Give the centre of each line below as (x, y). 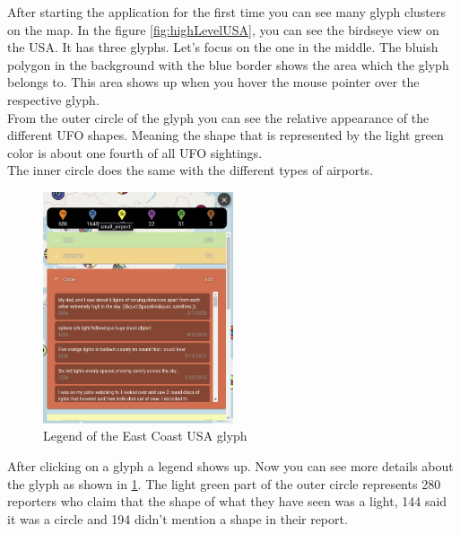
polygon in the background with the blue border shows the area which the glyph (228, 64)
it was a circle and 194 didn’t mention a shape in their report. (178, 518)
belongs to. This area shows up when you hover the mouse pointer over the (213, 82)
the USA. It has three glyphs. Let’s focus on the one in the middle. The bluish (223, 47)
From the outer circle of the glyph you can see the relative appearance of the (218, 117)
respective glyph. (53, 99)
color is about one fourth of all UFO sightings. (135, 152)
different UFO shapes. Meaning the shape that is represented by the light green (226, 135)
